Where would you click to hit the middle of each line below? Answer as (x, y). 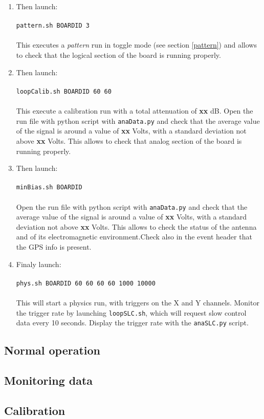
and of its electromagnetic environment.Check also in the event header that (134, 237)
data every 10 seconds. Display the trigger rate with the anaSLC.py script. (132, 323)
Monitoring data (49, 380)
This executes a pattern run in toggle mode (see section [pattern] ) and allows (136, 45)
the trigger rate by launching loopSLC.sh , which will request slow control (131, 312)
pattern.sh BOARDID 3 (53, 26)
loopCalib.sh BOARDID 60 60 (64, 91)
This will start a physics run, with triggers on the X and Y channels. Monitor (138, 302)
